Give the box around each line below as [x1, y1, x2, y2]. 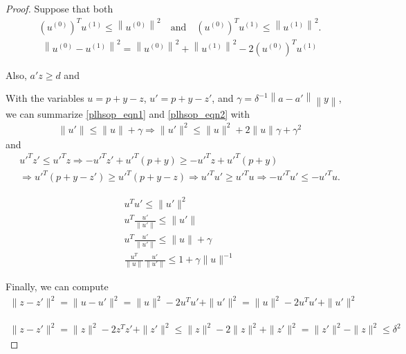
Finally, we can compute [6, 279, 109, 294]
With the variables [6, 91, 84, 105]
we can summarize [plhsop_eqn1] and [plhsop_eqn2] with [6, 106, 250, 121]
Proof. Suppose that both [6, 1, 113, 15]
